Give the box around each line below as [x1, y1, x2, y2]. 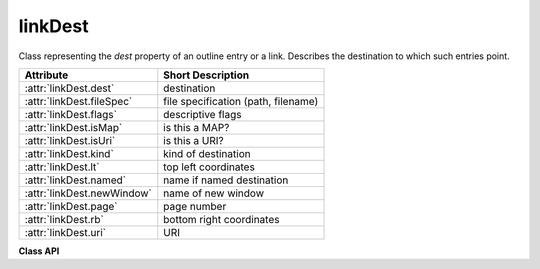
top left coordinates [163, 160, 255, 174]
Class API [18, 245, 60, 257]
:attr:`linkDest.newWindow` [24, 186, 152, 200]
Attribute [24, 68, 69, 82]
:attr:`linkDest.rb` [24, 212, 104, 226]
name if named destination [163, 173, 289, 187]
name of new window [163, 186, 265, 200]
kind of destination [163, 146, 251, 160]
